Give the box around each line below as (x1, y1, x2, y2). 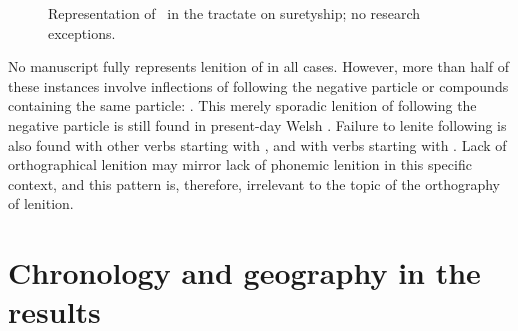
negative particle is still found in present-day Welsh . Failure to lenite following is (8, 114, 507, 135)
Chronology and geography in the (8, 252, 481, 293)
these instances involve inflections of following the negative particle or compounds (8, 75, 509, 96)
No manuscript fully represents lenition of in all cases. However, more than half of (8, 56, 510, 77)
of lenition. (8, 193, 74, 214)
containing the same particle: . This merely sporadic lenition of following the (8, 95, 477, 116)
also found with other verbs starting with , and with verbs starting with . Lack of (8, 134, 507, 155)
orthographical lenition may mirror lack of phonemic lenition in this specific (8, 154, 472, 175)
